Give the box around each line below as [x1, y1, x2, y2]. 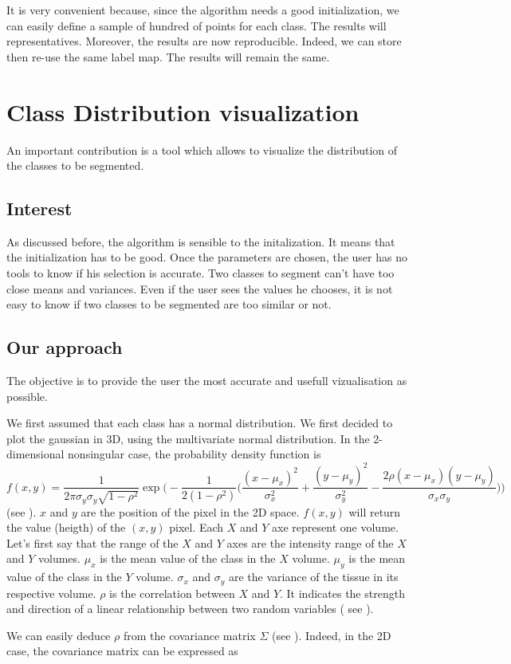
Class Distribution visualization [6, 95, 360, 128]
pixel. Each [169, 519, 224, 536]
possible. [6, 387, 48, 404]
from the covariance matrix [123, 627, 256, 643]
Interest [6, 196, 73, 221]
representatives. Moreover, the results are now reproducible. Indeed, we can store [6, 33, 402, 49]
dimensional [6, 446, 65, 462]
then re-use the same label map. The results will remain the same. [6, 48, 330, 65]
